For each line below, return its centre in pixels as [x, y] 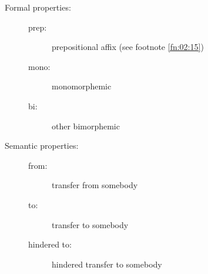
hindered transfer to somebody [107, 264]
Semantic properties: [42, 146]
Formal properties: [38, 7]
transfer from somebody [95, 185]
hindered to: [50, 244]
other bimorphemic [86, 126]
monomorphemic [82, 86]
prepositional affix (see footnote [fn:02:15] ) [128, 47]
